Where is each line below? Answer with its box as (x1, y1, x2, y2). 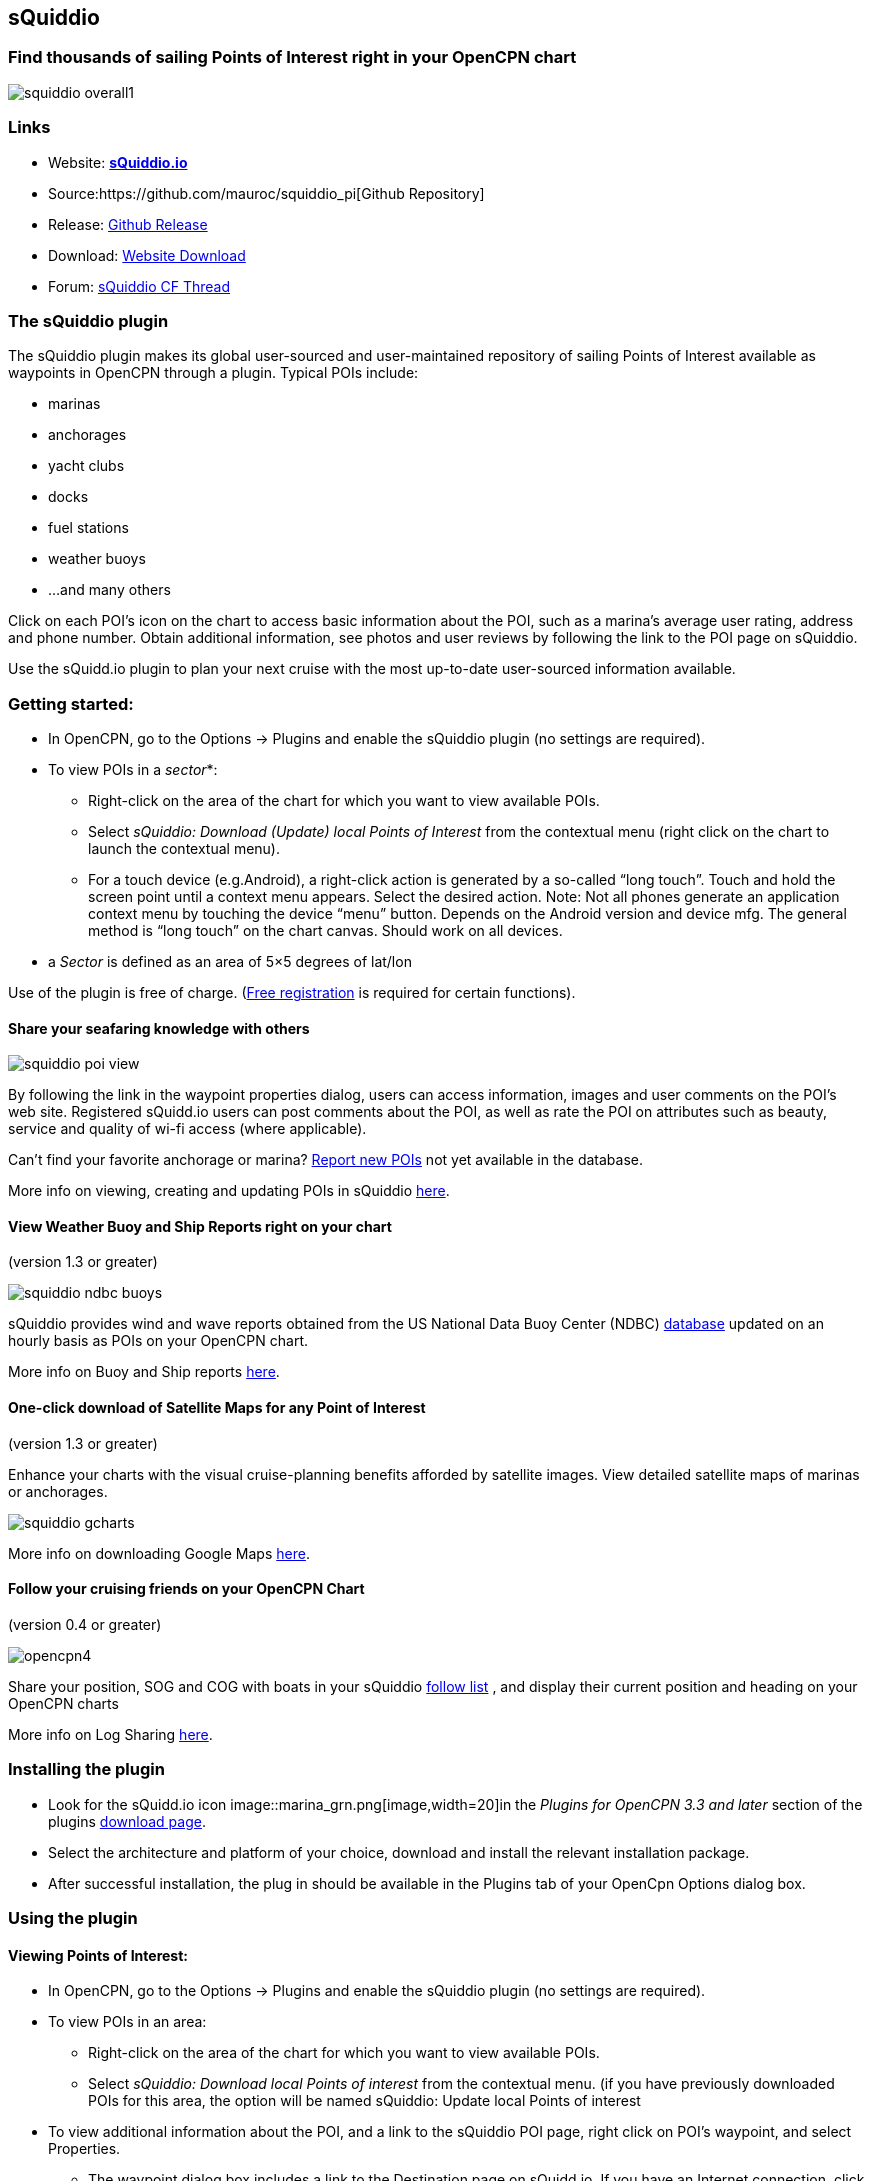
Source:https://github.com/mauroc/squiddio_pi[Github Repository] (48, 184, 485, 202)
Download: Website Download (48, 246, 246, 264)
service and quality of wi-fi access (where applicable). (8, 1120, 367, 1138)
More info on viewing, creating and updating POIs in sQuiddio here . (8, 1182, 450, 1200)
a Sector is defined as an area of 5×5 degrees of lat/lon (48, 953, 412, 971)
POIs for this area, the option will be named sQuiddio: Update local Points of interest (88, 2092, 641, 2110)
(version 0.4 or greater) (8, 1615, 162, 1633)
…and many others (48, 581, 171, 599)
